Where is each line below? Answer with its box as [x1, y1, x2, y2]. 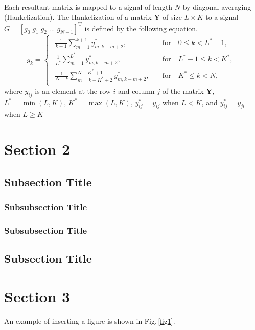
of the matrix [162, 85, 204, 96]
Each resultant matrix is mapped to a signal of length [4, 2, 173, 12]
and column [118, 85, 155, 96]
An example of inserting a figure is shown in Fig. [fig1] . [4, 315, 175, 326]
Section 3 [4, 285, 71, 306]
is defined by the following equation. [84, 23, 198, 33]
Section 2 [4, 139, 71, 160]
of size [163, 11, 182, 22]
